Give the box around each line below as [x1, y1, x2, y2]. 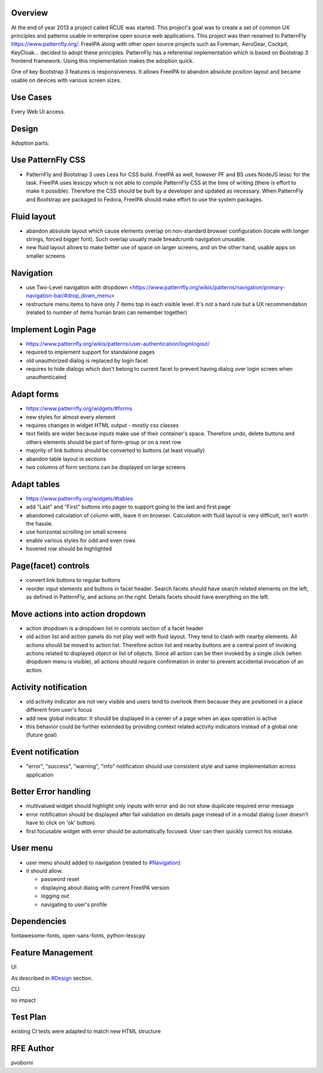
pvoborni [11, 1059, 33, 1066]
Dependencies [11, 916, 67, 926]
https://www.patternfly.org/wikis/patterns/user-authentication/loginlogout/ [26, 340, 210, 347]
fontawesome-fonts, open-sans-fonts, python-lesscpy [11, 932, 146, 939]
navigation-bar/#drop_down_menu [26, 292, 112, 299]
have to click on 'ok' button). [26, 819, 97, 827]
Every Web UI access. [11, 108, 66, 115]
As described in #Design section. [11, 974, 93, 981]
